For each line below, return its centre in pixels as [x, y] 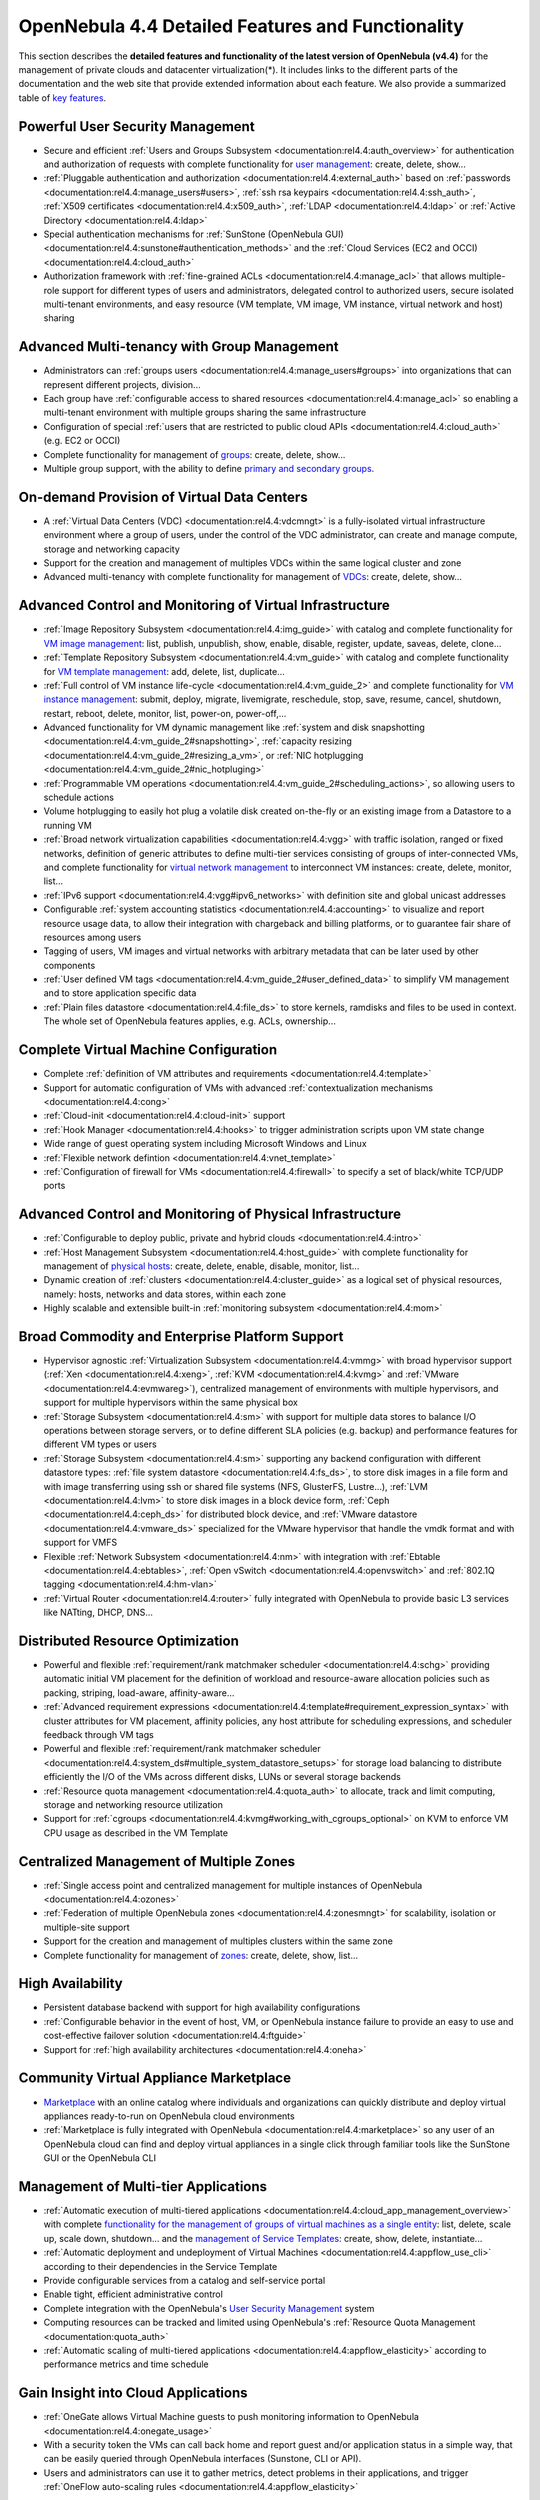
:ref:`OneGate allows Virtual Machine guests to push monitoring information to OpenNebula [231, 2417]
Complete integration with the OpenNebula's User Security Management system [209, 2308]
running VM [67, 825]
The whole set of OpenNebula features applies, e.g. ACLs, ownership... [190, 1021]
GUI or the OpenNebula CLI [100, 2158]
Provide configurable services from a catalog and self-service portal [184, 2280]
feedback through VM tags [98, 1734]
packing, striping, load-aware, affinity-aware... [139, 1692]
